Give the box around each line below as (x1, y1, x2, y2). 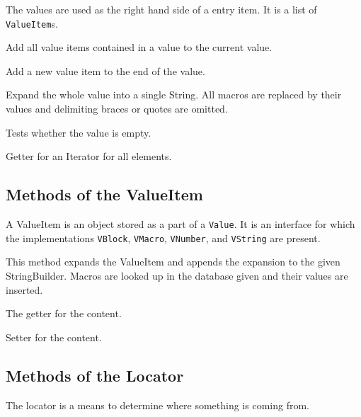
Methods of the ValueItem (6, 183, 203, 205)
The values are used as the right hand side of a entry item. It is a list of (6, 2, 317, 16)
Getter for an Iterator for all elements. (6, 149, 172, 164)
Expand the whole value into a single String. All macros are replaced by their (6, 87, 342, 102)
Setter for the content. (6, 329, 102, 344)
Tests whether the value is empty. (6, 125, 151, 139)
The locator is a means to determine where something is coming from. (6, 397, 309, 412)
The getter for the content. (6, 306, 122, 321)
